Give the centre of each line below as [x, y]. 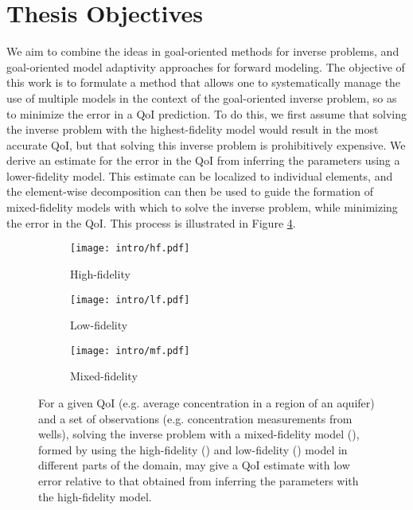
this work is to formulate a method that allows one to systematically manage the [204, 82]
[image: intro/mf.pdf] [130, 350]
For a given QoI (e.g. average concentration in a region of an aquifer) [206, 403]
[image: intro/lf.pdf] [130, 300]
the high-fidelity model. [95, 496]
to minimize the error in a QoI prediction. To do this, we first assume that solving [207, 113]
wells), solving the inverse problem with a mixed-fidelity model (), [199, 434]
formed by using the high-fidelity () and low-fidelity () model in [193, 449]
